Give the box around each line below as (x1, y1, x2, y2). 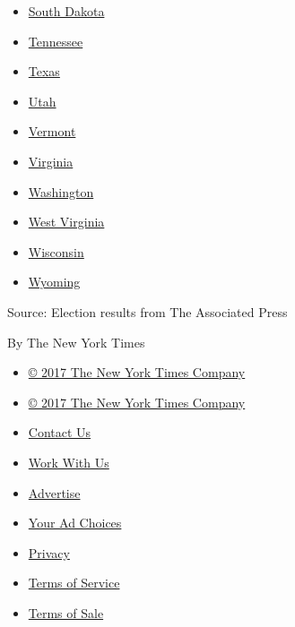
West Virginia (28, 212, 105, 231)
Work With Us (28, 452, 109, 471)
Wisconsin (28, 242, 84, 261)
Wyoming (28, 272, 81, 291)
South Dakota (28, 2, 105, 20)
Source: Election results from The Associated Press (7, 302, 288, 321)
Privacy (28, 543, 70, 562)
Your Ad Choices (28, 513, 122, 532)
